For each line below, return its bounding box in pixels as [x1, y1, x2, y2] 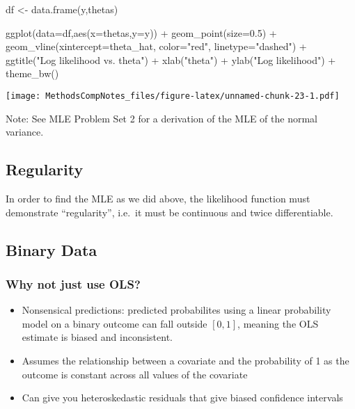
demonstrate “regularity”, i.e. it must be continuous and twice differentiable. [6, 205, 333, 219]
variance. [6, 125, 44, 139]
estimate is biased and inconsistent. [22, 330, 173, 344]
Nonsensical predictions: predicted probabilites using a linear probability [22, 303, 331, 317]
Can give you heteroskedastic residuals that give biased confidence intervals [22, 390, 343, 405]
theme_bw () [6, 66, 59, 81]
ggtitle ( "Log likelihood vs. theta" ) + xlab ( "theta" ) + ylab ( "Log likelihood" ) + [6, 52, 336, 67]
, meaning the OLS [237, 316, 319, 330]
